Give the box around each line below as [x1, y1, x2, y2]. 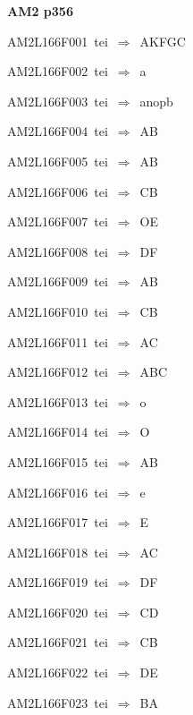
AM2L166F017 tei [7, 513, 108, 532]
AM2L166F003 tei [7, 91, 108, 110]
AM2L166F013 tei [7, 392, 108, 411]
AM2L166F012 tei [7, 362, 108, 381]
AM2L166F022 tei [7, 663, 108, 682]
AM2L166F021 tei [7, 633, 108, 651]
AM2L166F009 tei [7, 272, 108, 291]
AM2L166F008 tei [7, 242, 108, 260]
